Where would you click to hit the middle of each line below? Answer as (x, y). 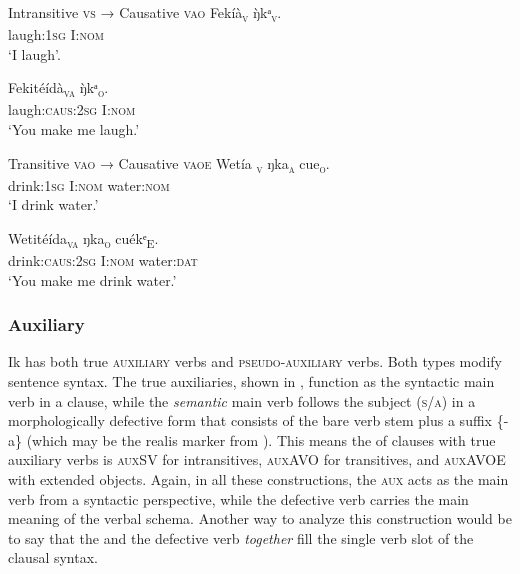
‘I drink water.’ (53, 204)
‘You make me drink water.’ (92, 279)
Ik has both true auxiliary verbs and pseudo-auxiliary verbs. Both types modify (255, 361)
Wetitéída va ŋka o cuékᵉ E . (83, 239)
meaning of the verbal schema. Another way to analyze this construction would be (260, 518)
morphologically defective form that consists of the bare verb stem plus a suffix (250, 420)
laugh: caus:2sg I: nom (72, 109)
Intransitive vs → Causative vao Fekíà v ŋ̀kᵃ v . (145, 13)
